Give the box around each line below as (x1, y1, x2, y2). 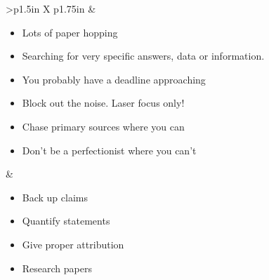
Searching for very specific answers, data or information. (22, 48, 265, 63)
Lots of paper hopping (22, 25, 118, 39)
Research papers (22, 260, 92, 275)
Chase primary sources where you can (22, 119, 185, 133)
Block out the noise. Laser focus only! (22, 95, 185, 110)
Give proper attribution (22, 236, 124, 251)
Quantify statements (22, 213, 110, 228)
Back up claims (22, 189, 88, 204)
